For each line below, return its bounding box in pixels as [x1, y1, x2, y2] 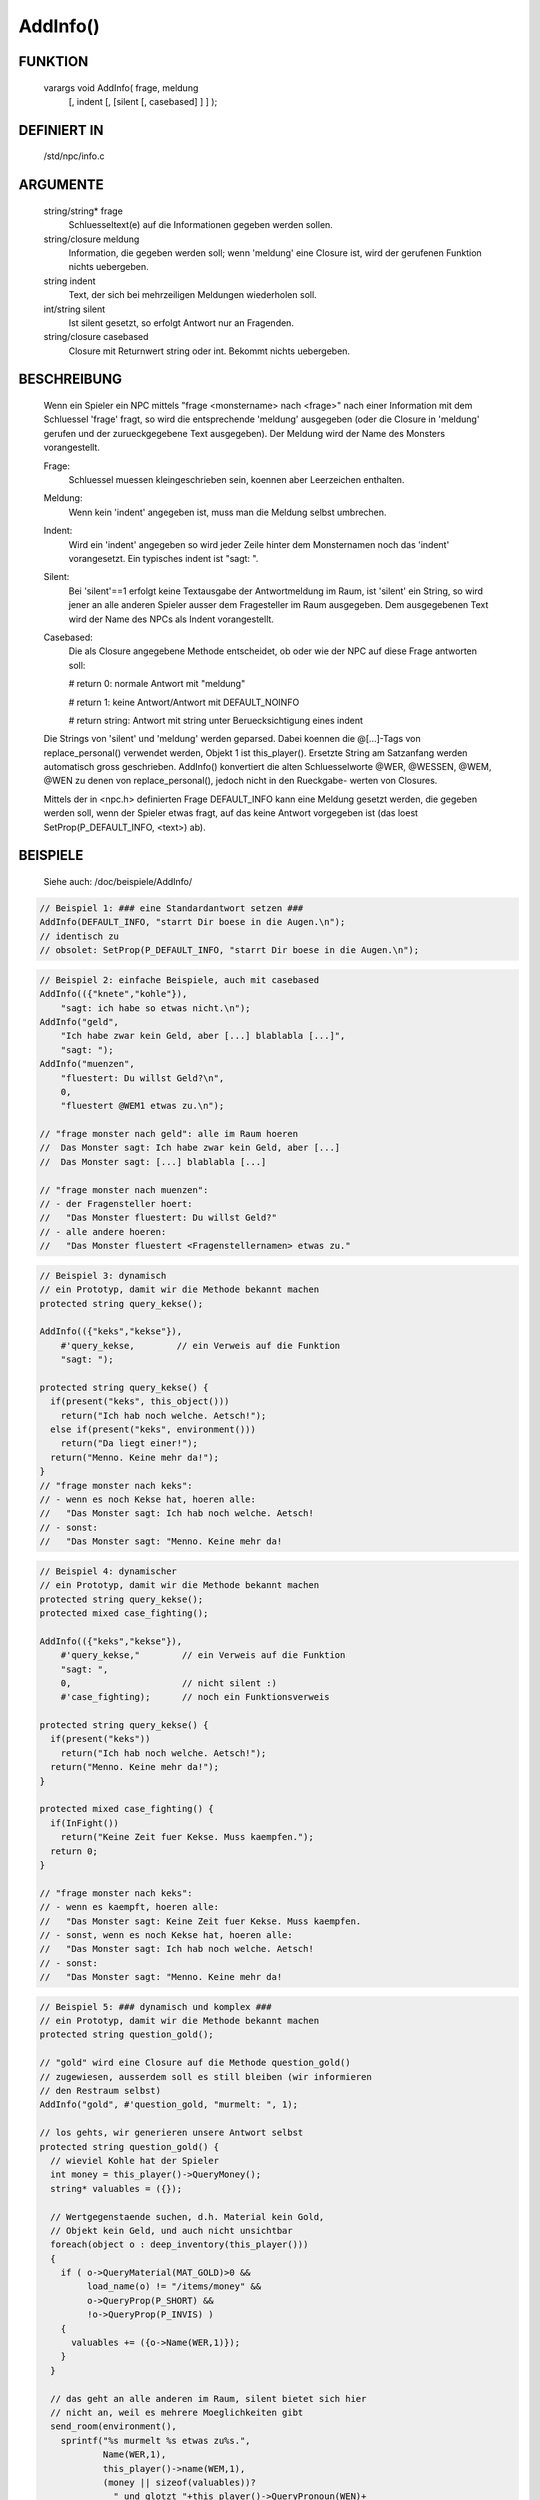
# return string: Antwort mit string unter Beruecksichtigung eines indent [68, 714, 364, 726]
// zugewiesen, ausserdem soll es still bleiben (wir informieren [39, 2071, 372, 2082]
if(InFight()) [50, 1817, 120, 1829]
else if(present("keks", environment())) [50, 1424, 257, 1435]
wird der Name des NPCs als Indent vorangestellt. [68, 613, 275, 625]
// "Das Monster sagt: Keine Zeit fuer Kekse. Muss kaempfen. [39, 1915, 362, 1927]
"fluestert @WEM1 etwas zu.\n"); [60, 1100, 225, 1112]
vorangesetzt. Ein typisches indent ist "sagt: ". [68, 552, 259, 564]
